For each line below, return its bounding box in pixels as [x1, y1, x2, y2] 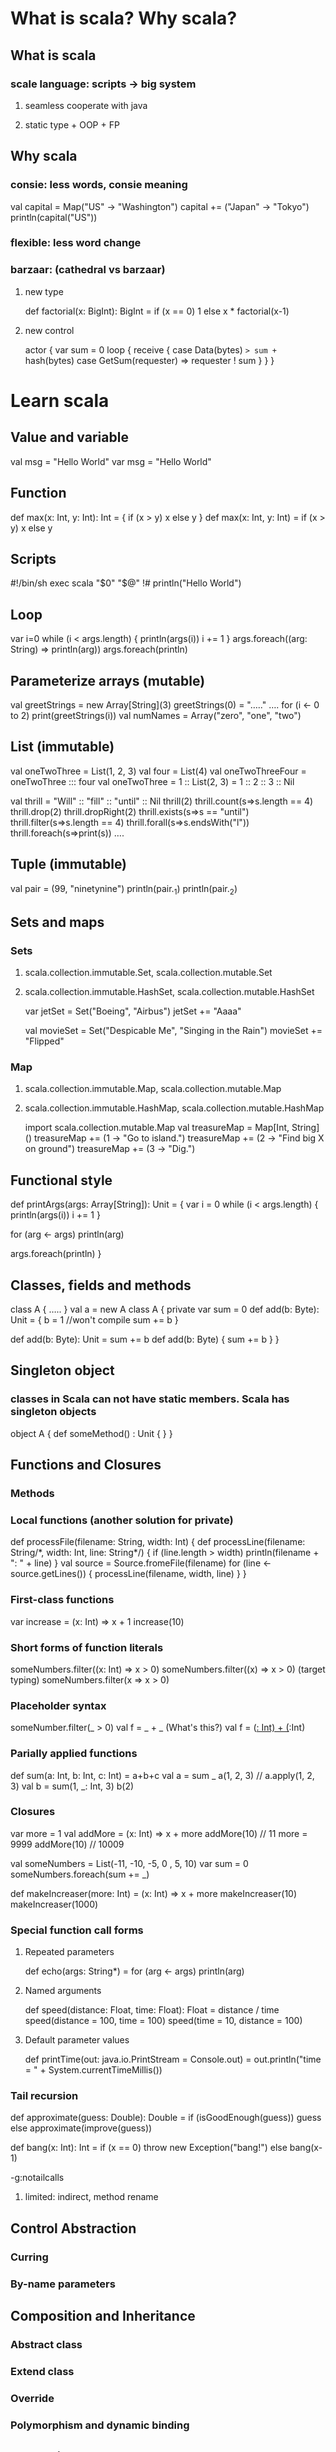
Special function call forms [10, 1923, 144, 1937]
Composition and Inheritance [10, 2308, 196, 2325]
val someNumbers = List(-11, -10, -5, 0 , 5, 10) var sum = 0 [10, 1857, 249, 1869]
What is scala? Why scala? [10, 7, 238, 30]
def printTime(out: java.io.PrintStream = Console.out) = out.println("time [24, 2053, 322, 2066]
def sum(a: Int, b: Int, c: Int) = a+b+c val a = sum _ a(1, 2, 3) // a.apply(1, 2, [10, 1769, 315, 1781]
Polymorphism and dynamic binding [10, 2418, 190, 2432]
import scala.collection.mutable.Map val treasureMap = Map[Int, [24, 1122, 290, 1134]
